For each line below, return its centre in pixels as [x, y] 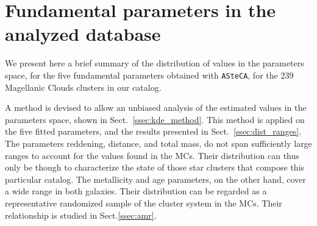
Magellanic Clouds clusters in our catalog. [83, 87]
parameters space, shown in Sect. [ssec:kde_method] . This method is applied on [155, 119]
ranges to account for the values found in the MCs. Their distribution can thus [152, 155]
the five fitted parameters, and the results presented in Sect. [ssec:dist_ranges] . [153, 131]
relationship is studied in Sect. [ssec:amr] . [81, 215]
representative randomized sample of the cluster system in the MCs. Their [144, 203]
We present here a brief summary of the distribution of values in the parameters [155, 63]
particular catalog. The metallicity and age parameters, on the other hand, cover [155, 179]
